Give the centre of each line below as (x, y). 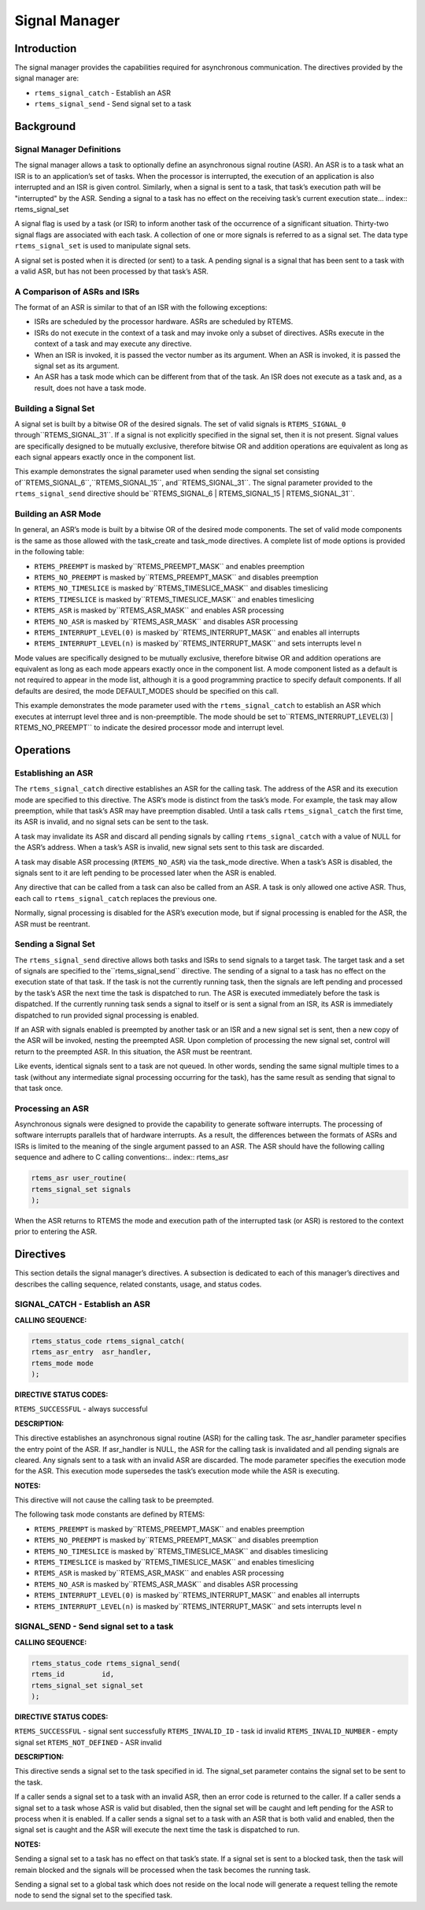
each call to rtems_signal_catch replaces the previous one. (116, 898)
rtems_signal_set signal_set (87, 1685)
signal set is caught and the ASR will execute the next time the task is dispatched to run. (157, 1830)
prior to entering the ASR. (56, 1232)
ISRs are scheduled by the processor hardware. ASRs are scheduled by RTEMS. (164, 322)
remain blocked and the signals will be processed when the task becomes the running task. (163, 1870)
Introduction (46, 48)
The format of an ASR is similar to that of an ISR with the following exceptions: (141, 307)
